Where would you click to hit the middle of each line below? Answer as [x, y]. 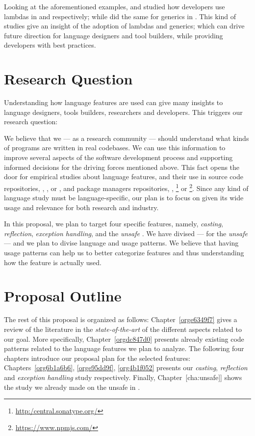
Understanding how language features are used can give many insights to [114, 102]
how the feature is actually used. [53, 262]
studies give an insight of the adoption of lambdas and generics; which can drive [124, 26]
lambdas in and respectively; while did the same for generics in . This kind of [120, 16]
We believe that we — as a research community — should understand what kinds [127, 138]
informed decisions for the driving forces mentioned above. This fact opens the [122, 167]
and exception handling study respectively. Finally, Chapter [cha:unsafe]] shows [123, 377]
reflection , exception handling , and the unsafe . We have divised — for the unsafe [126, 233]
